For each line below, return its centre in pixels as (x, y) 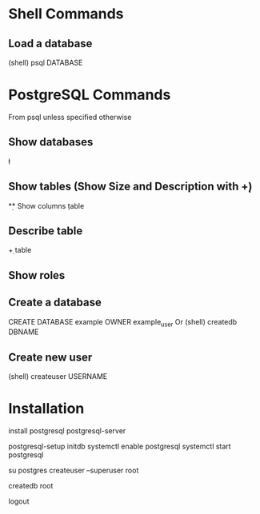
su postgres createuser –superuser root (74, 470)
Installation (46, 409)
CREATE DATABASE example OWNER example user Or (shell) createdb (123, 323)
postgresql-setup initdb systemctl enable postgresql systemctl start (120, 446)
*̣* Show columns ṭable (46, 205)
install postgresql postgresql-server (67, 431)
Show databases (51, 142)
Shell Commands (66, 14)
